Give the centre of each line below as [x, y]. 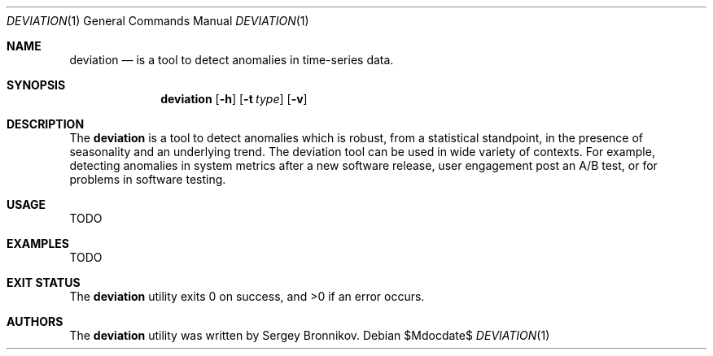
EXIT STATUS [44, 282]
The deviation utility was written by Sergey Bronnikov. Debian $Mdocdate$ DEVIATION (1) [310, 335]
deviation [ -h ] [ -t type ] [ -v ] [234, 99]
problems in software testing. [148, 179]
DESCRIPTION [46, 124]
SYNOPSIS [36, 85]
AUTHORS [35, 321]
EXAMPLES [38, 243]
